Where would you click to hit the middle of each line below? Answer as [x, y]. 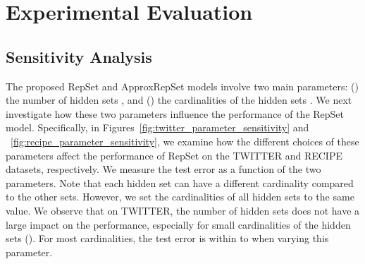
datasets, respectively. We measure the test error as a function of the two [163, 169]
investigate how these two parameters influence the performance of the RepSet [175, 113]
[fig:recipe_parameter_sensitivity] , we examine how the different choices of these [185, 141]
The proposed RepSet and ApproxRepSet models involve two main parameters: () [182, 86]
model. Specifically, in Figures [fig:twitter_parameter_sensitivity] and [157, 127]
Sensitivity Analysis [79, 56]
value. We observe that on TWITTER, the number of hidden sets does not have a [183, 210]
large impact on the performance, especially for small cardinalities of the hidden [178, 224]
